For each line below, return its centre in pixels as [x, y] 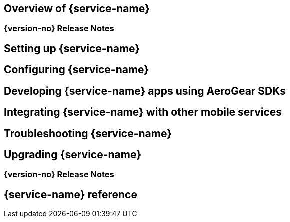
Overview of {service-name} [77, 9]
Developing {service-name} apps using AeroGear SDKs [145, 91]
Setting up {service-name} [72, 48]
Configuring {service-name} [77, 70]
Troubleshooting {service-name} [88, 133]
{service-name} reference [71, 194]
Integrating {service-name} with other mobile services [143, 112]
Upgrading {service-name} [73, 154]
